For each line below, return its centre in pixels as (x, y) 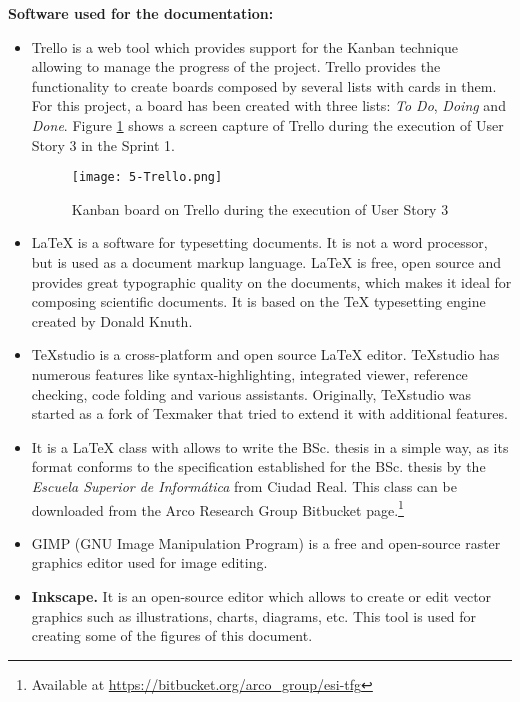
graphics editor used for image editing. (149, 562)
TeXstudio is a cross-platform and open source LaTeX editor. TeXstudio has (265, 354)
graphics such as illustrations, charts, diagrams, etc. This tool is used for (254, 615)
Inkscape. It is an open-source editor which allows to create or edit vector (261, 595)
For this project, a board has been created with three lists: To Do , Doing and (268, 105)
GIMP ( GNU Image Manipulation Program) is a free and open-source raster (266, 542)
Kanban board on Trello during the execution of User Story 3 (260, 208)
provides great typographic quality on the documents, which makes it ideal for (271, 281)
